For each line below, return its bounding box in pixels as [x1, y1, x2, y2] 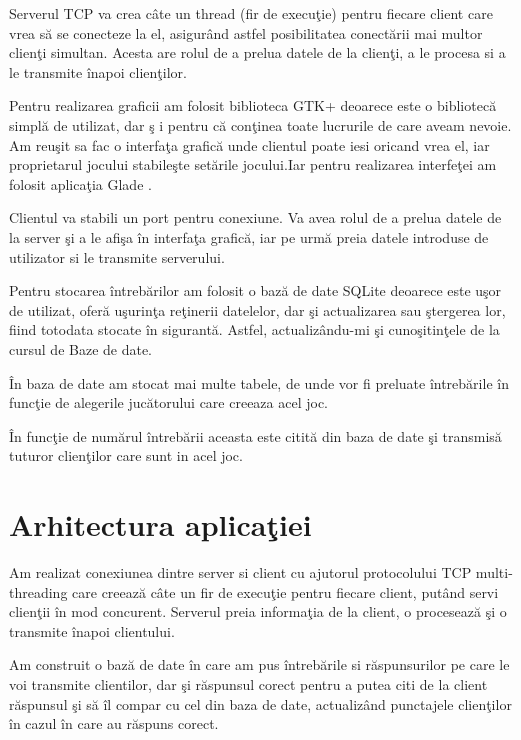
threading [9, 581, 68, 602]
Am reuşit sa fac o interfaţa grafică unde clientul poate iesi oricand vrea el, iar [9, 134, 490, 155]
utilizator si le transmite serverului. [9, 246, 225, 267]
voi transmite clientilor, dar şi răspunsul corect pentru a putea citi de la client [9, 673, 488, 694]
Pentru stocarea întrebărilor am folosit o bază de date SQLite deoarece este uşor [9, 280, 502, 301]
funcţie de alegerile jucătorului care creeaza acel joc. [9, 392, 329, 413]
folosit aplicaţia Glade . [9, 173, 152, 194]
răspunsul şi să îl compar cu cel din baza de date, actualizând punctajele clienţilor [9, 693, 512, 714]
